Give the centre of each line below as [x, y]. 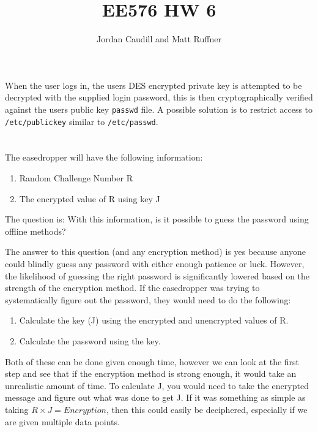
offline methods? [35, 231]
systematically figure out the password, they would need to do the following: [148, 299]
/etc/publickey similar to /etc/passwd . [82, 121]
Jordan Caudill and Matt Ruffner [159, 39]
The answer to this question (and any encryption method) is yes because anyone [156, 252]
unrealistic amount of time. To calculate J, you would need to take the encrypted [157, 385]
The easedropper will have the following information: [104, 157]
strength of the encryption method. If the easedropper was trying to [132, 288]
